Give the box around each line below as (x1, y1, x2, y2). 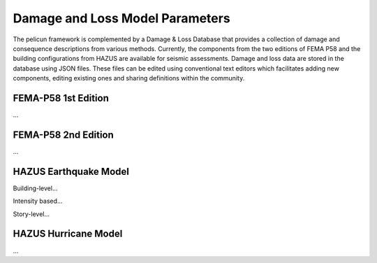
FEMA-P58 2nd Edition (13, 129, 114, 141)
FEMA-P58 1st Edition (13, 92, 110, 104)
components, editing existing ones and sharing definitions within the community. (13, 74, 245, 83)
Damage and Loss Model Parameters (13, 10, 230, 26)
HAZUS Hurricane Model (13, 228, 123, 240)
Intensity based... (13, 197, 63, 206)
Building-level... (13, 184, 59, 192)
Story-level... (13, 210, 50, 218)
